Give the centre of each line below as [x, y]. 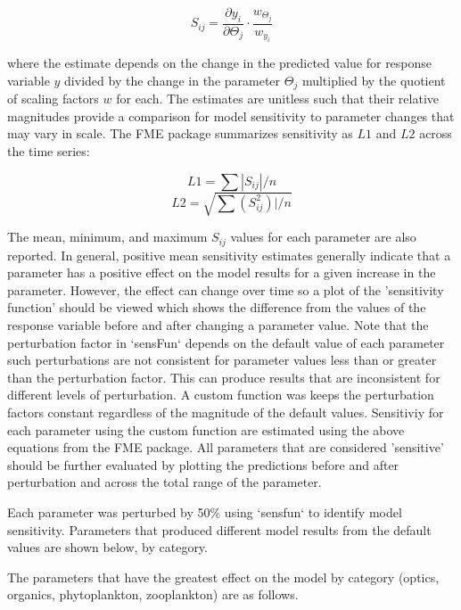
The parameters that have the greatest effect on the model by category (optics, [223, 577]
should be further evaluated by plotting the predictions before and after [203, 464]
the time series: [49, 151]
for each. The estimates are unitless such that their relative [277, 99]
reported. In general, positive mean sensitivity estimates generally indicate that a [229, 255]
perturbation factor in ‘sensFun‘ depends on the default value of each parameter [226, 342]
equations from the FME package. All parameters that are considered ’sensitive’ [226, 447]
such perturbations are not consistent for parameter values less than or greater [222, 360]
